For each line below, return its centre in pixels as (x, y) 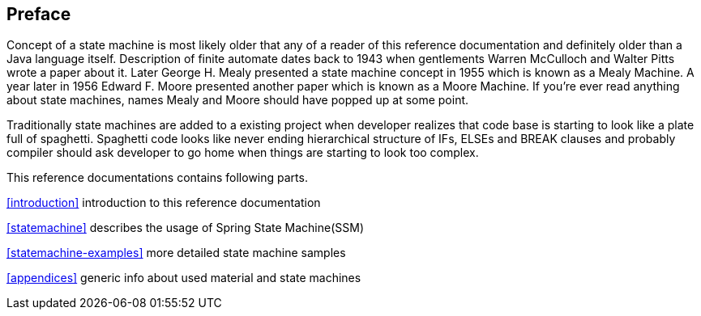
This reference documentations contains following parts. (157, 178)
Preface (39, 14)
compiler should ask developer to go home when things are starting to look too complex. (243, 153)
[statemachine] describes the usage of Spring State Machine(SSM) (186, 228)
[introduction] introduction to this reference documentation (164, 203)
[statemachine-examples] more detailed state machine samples (176, 253)
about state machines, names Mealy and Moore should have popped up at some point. (238, 100)
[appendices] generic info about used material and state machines (184, 278)
